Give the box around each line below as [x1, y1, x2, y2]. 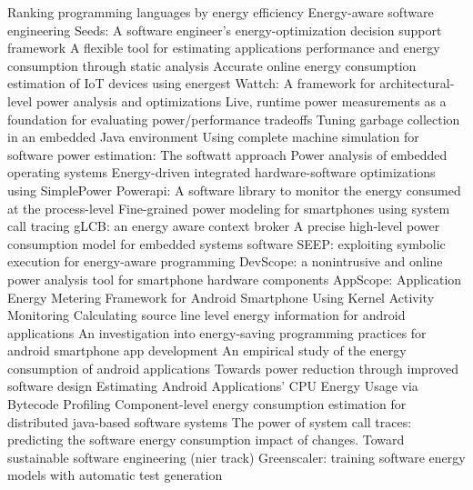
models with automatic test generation [7, 465, 223, 485]
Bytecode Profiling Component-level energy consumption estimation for [7, 395, 407, 414]
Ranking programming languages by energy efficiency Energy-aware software [7, 3, 434, 21]
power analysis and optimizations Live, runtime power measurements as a [35, 91, 447, 110]
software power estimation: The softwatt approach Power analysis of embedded [7, 145, 448, 164]
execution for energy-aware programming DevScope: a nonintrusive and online [7, 252, 443, 271]
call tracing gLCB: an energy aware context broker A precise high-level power [7, 216, 440, 235]
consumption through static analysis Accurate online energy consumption [7, 55, 417, 75]
